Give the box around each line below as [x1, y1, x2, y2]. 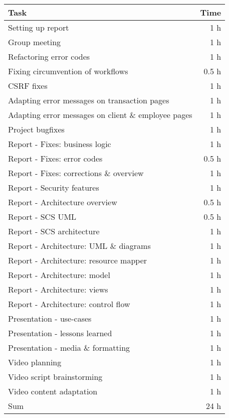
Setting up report [8, 22, 69, 33]
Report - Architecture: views [8, 284, 108, 295]
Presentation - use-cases [8, 313, 92, 324]
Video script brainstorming [8, 371, 103, 382]
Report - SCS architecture [8, 225, 100, 237]
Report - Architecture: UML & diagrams [8, 240, 151, 251]
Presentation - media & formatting [8, 342, 130, 353]
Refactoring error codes [8, 51, 90, 62]
